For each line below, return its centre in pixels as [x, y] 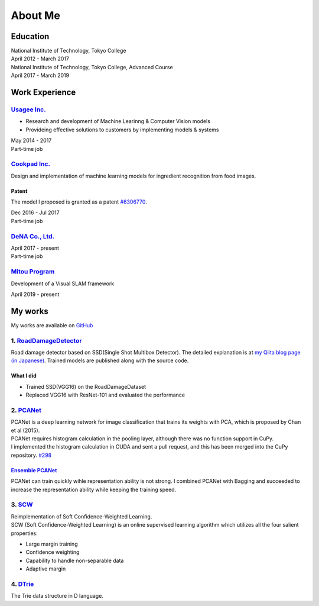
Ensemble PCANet [34, 470]
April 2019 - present [35, 294]
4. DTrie [22, 584]
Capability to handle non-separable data [75, 560]
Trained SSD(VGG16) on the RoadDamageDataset [86, 386]
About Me [35, 15]
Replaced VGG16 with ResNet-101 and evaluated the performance [105, 395]
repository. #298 [31, 455]
